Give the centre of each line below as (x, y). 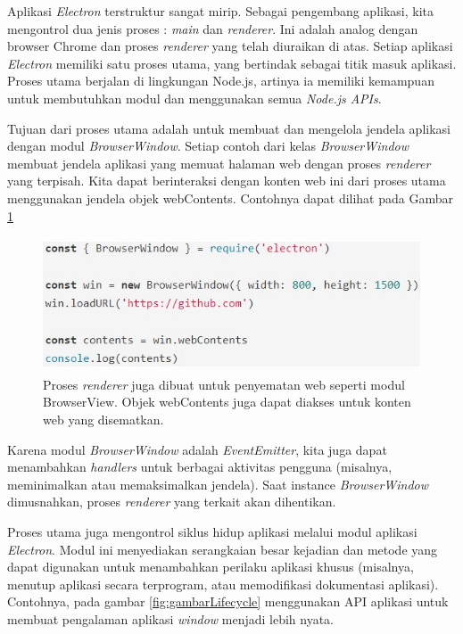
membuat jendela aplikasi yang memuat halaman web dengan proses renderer (219, 163)
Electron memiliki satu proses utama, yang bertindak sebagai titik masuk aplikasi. (232, 63)
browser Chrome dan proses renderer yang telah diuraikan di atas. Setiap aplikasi (230, 46)
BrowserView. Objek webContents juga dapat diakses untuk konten (227, 402)
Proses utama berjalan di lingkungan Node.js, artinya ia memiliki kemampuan (221, 81)
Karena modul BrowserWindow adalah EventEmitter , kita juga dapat (197, 449)
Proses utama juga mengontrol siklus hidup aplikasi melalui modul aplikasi (212, 532)
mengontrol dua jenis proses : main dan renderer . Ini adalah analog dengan (213, 28)
